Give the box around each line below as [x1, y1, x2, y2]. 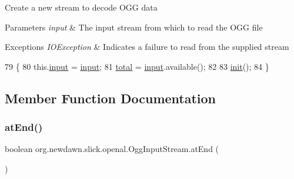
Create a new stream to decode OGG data [5, 1, 158, 13]
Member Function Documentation [5, 89, 216, 107]
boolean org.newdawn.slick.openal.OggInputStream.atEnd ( [5, 143, 219, 155]
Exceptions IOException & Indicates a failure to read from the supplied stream [5, 40, 289, 53]
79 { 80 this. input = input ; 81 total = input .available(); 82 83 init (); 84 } [5, 60, 269, 72]
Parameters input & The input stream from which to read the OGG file [5, 21, 263, 33]
